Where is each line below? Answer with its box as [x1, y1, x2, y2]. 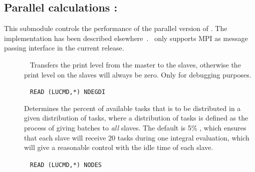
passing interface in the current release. [4, 42, 124, 53]
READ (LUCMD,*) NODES [30, 161, 102, 168]
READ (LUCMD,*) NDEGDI [30, 88, 106, 96]
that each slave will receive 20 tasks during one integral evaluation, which [24, 132, 249, 142]
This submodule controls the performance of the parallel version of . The [4, 23, 227, 33]
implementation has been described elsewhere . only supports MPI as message [4, 32, 248, 43]
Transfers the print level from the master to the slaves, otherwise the [30, 59, 241, 69]
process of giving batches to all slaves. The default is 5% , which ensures [24, 122, 246, 133]
